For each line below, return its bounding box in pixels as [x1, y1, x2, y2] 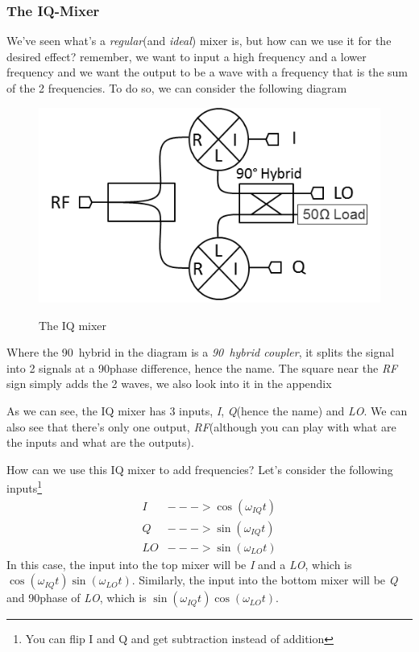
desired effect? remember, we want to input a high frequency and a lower [6, 47, 367, 64]
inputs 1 [6, 477, 43, 496]
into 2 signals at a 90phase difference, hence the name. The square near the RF [6, 359, 398, 376]
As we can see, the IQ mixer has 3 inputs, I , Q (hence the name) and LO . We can [6, 402, 408, 419]
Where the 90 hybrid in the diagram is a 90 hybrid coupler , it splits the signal [6, 344, 395, 361]
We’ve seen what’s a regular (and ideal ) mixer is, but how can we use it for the [6, 32, 392, 49]
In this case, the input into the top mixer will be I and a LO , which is [6, 555, 352, 572]
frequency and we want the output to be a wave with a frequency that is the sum [6, 64, 408, 80]
